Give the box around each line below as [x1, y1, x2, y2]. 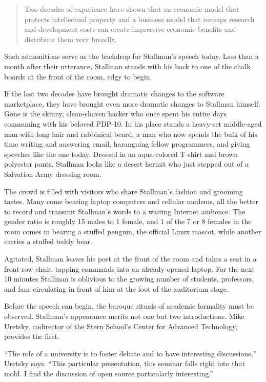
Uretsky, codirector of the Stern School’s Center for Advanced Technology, [4, 320, 238, 331]
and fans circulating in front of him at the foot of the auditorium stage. [4, 283, 229, 294]
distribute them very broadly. [24, 33, 117, 44]
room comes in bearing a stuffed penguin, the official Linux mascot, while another [4, 226, 261, 236]
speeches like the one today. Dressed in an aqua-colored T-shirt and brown [4, 148, 238, 159]
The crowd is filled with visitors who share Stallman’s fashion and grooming [4, 186, 243, 196]
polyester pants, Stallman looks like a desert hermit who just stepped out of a [4, 158, 249, 169]
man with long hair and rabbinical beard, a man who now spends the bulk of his [4, 128, 257, 139]
